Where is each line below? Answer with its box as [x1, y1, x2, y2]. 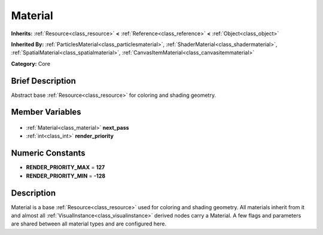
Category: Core [11, 60, 51, 67]
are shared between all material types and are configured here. [11, 220, 167, 227]
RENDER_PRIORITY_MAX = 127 [26, 164, 105, 171]
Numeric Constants [11, 148, 86, 158]
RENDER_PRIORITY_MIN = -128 [26, 172, 106, 179]
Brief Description [11, 75, 76, 86]
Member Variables [11, 107, 81, 117]
